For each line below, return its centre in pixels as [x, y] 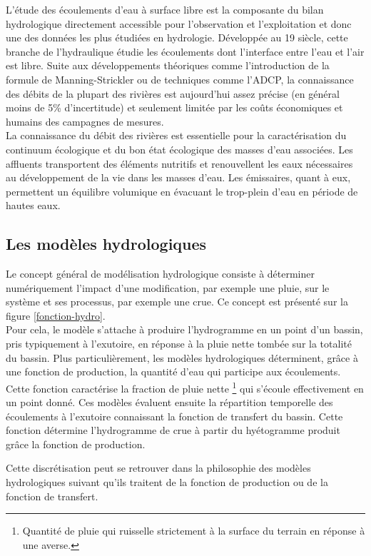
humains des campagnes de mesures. [85, 121]
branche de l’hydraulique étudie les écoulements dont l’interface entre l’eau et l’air [185, 51]
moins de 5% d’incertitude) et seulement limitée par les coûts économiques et [174, 107]
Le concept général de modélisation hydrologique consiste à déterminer [161, 274]
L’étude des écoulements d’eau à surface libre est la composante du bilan [165, 9]
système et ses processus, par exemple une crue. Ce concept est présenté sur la [177, 302]
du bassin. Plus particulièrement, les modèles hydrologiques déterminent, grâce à [182, 357]
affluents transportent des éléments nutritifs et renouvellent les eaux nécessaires [179, 163]
